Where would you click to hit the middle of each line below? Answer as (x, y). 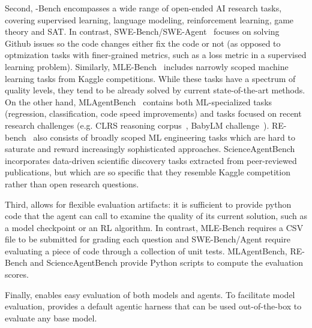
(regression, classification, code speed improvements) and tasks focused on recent (153, 113)
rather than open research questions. (72, 183)
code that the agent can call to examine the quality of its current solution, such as (156, 216)
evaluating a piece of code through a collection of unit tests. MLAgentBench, (146, 250)
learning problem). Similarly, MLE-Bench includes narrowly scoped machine (147, 66)
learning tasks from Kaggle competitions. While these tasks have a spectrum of (150, 78)
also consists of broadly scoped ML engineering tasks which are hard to (164, 137)
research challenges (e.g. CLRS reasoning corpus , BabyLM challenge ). (137, 125)
